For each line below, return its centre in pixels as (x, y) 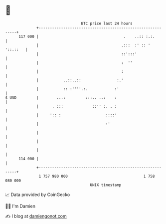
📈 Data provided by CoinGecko (38, 195)
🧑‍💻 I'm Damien (20, 206)
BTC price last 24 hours (107, 23)
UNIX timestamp (106, 185)
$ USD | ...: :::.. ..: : (61, 98)
